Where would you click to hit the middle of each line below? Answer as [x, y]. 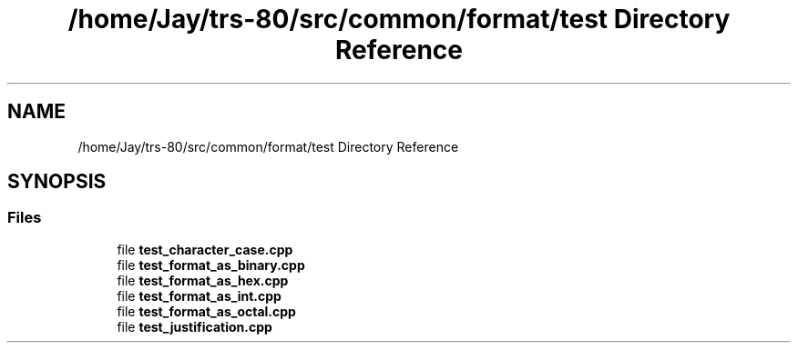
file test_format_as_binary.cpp [211, 265]
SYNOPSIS [57, 182]
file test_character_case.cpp [205, 249]
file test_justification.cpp [194, 326]
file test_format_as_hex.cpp [203, 280]
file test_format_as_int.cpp [199, 295]
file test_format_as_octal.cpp [206, 311]
